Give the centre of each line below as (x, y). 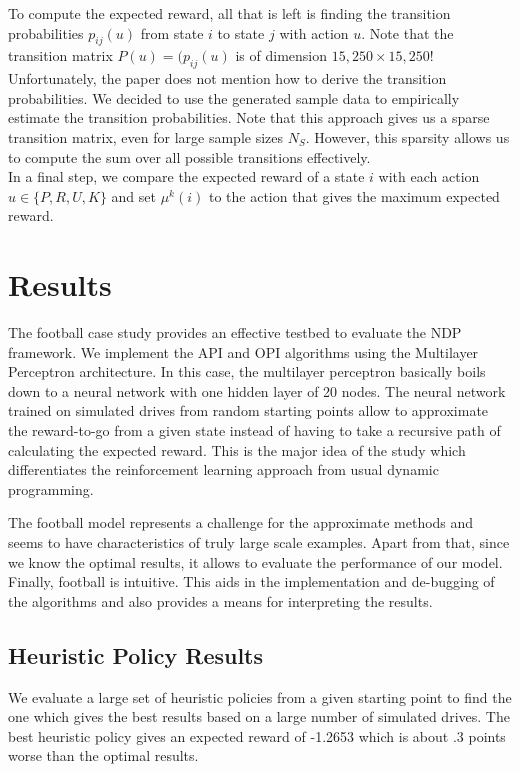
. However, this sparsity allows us (407, 136)
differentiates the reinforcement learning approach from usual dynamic (223, 469)
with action (314, 32)
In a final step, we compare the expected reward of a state (186, 176)
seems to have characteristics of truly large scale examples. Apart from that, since (259, 542)
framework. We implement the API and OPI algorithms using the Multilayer (243, 351)
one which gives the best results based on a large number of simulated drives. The (259, 716)
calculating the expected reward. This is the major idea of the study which (237, 449)
